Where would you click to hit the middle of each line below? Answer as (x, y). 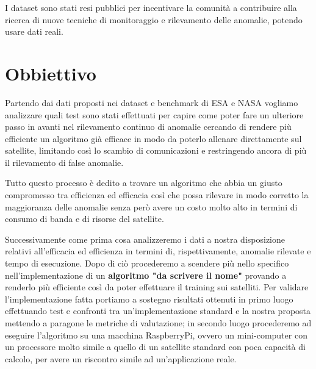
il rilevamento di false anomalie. (64, 162)
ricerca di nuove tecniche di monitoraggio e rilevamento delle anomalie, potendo (154, 19)
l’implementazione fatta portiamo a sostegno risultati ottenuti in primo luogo (149, 299)
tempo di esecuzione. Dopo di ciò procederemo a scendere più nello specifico (147, 263)
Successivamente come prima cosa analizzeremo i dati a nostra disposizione (145, 239)
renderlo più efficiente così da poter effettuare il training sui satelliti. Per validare (157, 287)
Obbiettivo (51, 73)
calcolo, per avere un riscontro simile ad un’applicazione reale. (121, 358)
